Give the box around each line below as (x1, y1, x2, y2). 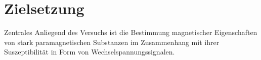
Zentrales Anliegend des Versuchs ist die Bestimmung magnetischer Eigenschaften (4, 27, 257, 37)
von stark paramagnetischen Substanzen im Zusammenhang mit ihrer (4, 36, 220, 47)
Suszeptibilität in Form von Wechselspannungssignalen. (4, 46, 175, 57)
